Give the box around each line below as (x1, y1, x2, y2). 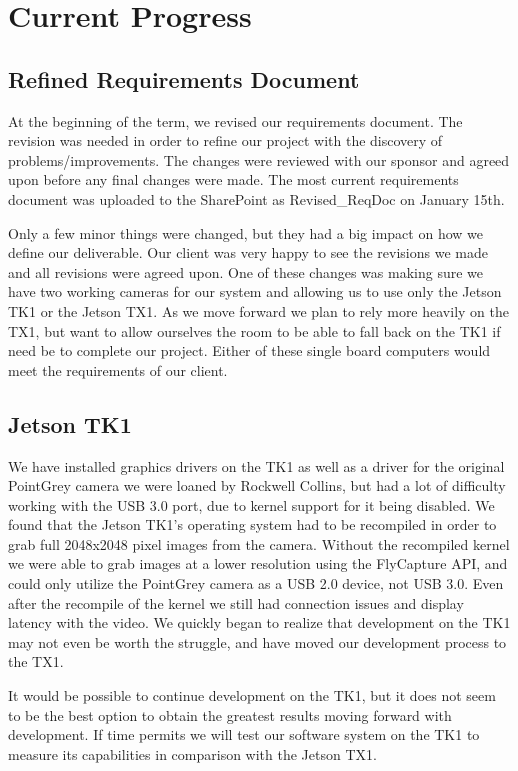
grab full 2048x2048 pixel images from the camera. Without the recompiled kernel (8, 533, 510, 554)
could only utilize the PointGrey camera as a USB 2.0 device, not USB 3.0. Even (8, 573, 504, 594)
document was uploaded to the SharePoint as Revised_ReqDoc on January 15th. (8, 188, 505, 209)
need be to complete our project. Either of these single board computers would (8, 340, 491, 361)
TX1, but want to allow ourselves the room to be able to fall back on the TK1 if (8, 320, 501, 341)
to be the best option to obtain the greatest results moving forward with (8, 704, 452, 725)
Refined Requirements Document (8, 63, 360, 94)
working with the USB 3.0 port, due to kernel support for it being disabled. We (8, 494, 495, 515)
